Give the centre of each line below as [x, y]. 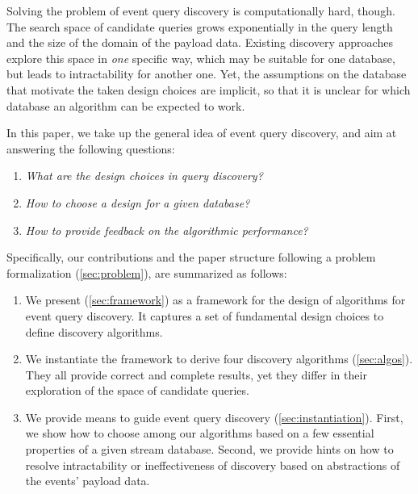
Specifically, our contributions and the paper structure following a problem [191, 257]
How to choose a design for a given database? [138, 202]
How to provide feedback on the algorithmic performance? [167, 230]
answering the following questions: [91, 148]
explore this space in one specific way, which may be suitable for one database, [201, 58]
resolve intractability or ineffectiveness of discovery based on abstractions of [213, 465]
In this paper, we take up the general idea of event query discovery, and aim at [202, 133]
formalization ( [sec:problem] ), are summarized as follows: [147, 272]
